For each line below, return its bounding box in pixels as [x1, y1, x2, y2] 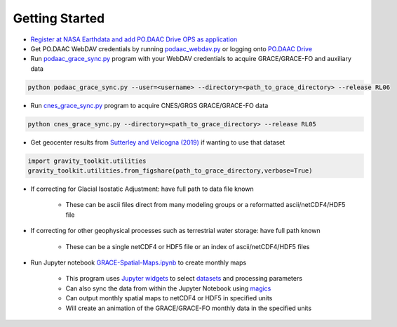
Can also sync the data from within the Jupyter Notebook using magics [65, 284, 271, 293]
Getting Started [13, 11, 105, 26]
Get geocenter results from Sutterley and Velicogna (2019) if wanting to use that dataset [30, 138, 285, 147]
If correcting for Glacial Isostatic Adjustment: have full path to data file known [30, 185, 254, 193]
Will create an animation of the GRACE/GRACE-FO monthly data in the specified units [65, 304, 312, 312]
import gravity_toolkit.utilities [27, 156, 147, 165]
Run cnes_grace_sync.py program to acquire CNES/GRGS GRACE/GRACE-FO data [30, 101, 269, 109]
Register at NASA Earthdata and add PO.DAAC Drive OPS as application [30, 35, 238, 44]
